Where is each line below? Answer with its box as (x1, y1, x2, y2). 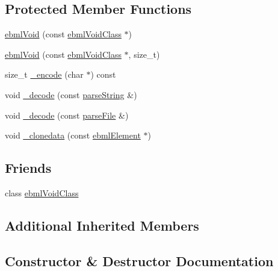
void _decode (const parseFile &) (5, 108, 129, 121)
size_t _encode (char (5, 68, 84, 81)
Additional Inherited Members (5, 216, 199, 234)
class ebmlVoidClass (5, 186, 79, 199)
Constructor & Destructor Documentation (5, 251, 274, 270)
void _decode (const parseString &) (5, 88, 137, 101)
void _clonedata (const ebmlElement (5, 129, 141, 142)
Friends (5, 158, 52, 177)
